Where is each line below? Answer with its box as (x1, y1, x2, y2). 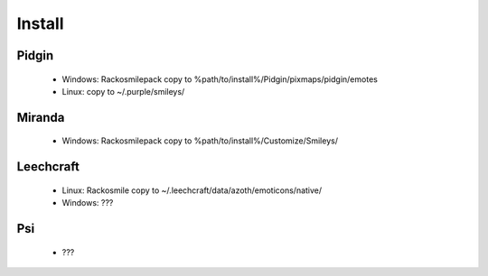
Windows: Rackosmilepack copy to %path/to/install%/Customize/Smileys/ (61, 135, 339, 146)
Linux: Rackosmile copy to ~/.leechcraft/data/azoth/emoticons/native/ (61, 185, 323, 196)
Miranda (16, 109, 65, 125)
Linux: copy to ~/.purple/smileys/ (61, 86, 185, 97)
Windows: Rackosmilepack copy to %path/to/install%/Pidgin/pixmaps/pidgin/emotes (61, 73, 379, 85)
